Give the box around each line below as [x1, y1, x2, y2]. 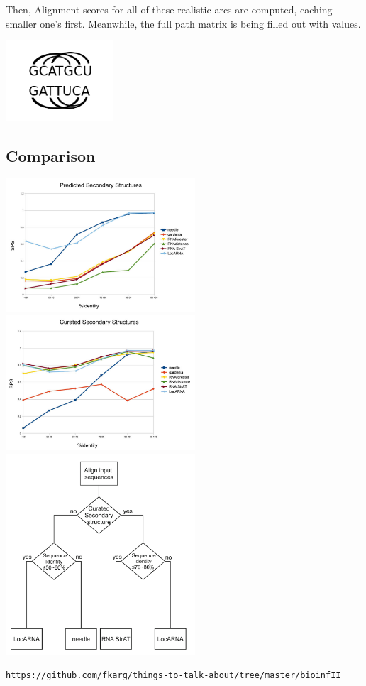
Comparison [6, 144, 96, 166]
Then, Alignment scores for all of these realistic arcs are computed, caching [6, 2, 333, 16]
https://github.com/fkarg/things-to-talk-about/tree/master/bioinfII [6, 670, 341, 681]
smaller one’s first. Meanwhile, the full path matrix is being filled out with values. [6, 16, 361, 31]
